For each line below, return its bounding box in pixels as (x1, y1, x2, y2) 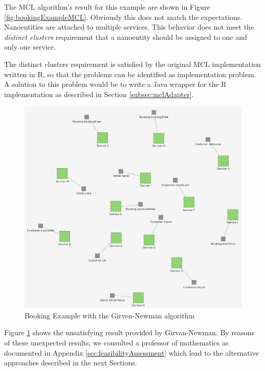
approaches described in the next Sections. (4, 357, 137, 368)
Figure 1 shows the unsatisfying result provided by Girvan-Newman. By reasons (4, 327, 254, 338)
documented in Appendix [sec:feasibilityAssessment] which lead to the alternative (4, 347, 259, 358)
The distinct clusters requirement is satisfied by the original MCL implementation (4, 58, 261, 69)
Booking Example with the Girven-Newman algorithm (25, 310, 195, 320)
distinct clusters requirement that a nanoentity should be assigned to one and (4, 31, 247, 42)
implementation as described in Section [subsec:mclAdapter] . (4, 88, 194, 99)
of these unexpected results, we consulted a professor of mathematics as (4, 337, 229, 347)
